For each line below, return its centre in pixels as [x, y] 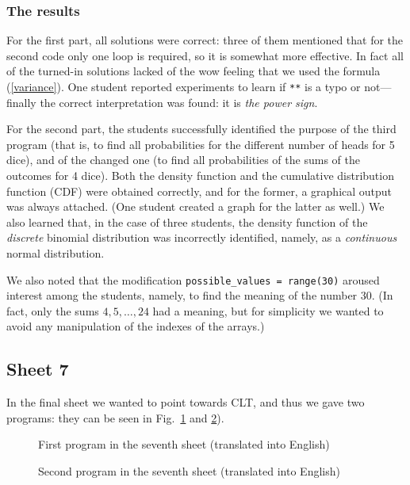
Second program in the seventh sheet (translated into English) [189, 471]
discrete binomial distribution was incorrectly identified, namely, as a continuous [202, 237]
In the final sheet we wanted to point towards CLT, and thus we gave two [186, 402]
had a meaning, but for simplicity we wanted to [268, 310]
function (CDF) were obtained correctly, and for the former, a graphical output [199, 191]
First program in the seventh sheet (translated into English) [184, 444]
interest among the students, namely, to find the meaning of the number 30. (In [200, 295]
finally [21, 102]
